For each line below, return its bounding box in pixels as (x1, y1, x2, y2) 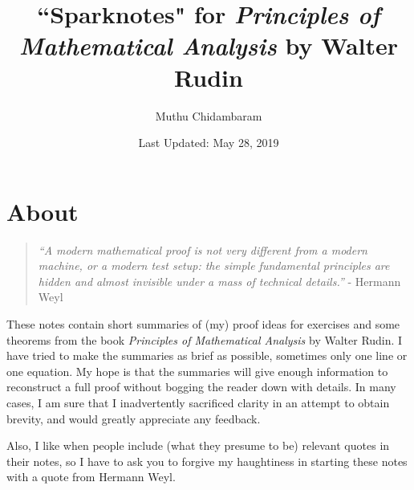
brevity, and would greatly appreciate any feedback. (6, 410, 261, 427)
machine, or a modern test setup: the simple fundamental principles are (38, 257, 390, 274)
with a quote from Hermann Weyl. (6, 468, 176, 485)
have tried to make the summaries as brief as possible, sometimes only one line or (6, 347, 408, 364)
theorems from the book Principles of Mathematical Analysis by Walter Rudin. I (6, 331, 403, 348)
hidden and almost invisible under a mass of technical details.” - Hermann (38, 272, 401, 289)
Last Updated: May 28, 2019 (138, 134, 279, 151)
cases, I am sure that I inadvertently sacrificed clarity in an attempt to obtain (6, 394, 390, 410)
